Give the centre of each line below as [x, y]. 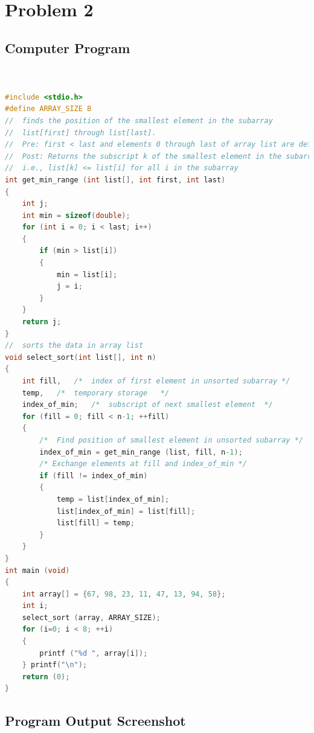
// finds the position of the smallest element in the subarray [139, 120]
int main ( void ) [37, 570]
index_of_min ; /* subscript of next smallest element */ [147, 405]
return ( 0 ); [46, 677]
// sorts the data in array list [74, 346]
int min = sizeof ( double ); [76, 215]
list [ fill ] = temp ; [95, 523]
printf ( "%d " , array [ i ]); [94, 653]
